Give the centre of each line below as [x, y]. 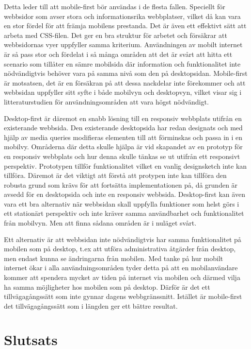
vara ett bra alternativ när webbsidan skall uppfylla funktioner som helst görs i [122, 203]
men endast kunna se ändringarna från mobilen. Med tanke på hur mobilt [114, 258]
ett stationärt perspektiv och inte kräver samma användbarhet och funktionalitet [124, 213]
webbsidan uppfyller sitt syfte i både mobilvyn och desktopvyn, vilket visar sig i [123, 92]
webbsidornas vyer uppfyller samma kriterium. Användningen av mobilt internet [123, 44]
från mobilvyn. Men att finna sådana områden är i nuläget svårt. [100, 223]
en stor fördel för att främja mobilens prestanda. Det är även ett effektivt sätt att [125, 26]
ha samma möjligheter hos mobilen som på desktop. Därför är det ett [107, 287]
